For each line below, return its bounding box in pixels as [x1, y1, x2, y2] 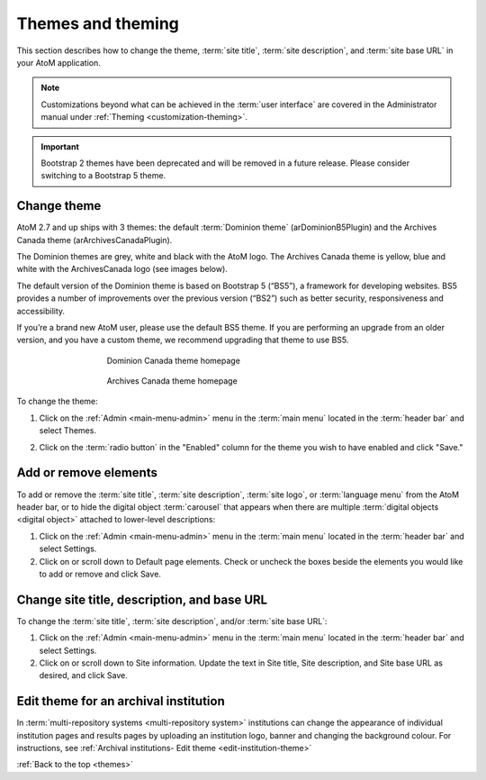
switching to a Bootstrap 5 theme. [40, 170, 166, 181]
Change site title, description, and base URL [16, 592, 268, 607]
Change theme [16, 198, 102, 213]
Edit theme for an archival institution [16, 694, 225, 709]
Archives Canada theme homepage [106, 376, 238, 386]
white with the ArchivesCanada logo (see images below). [16, 264, 229, 275]
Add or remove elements [16, 465, 157, 481]
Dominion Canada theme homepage [106, 355, 240, 366]
